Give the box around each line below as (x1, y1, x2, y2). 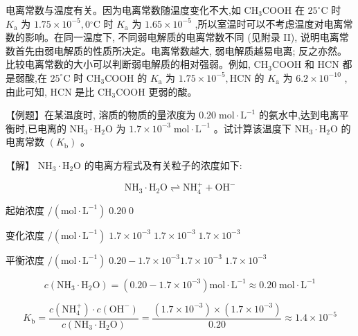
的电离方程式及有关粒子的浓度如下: (84, 157, 242, 172)
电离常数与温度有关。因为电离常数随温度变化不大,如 (6, 3, 241, 17)
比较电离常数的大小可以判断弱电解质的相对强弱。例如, (6, 57, 251, 71)
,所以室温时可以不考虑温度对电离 (195, 16, 343, 30)
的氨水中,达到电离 (258, 107, 339, 122)
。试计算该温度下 (213, 121, 292, 135)
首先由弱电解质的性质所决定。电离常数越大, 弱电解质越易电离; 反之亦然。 (15, 43, 348, 58)
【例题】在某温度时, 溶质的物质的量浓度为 (6, 107, 196, 122)
